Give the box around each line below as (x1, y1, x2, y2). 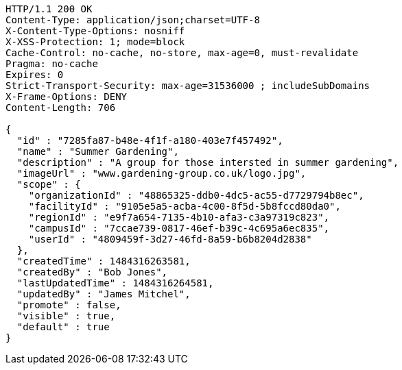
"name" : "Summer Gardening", (16, 146, 179, 157)
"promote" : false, (16, 299, 121, 310)
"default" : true (16, 321, 110, 332)
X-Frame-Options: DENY (5, 91, 128, 102)
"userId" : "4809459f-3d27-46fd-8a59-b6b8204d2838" (28, 234, 312, 245)
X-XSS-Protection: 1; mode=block (5, 36, 185, 47)
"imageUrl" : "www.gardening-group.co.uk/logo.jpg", (16, 168, 307, 179)
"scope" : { (16, 179, 81, 190)
